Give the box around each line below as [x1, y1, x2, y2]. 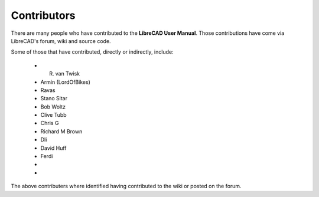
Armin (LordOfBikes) [40, 78, 91, 86]
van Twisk [55, 70, 80, 77]
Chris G [40, 120, 59, 127]
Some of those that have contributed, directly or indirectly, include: [11, 48, 174, 55]
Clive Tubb [40, 111, 67, 119]
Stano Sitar [40, 95, 68, 102]
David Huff [40, 145, 67, 152]
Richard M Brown [40, 127, 83, 135]
